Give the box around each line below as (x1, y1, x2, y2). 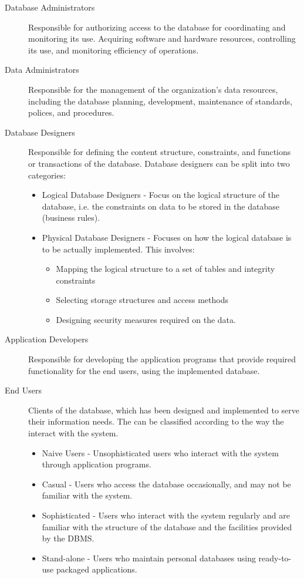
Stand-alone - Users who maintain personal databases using (42, 551, 256, 564)
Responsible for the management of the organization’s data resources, (28, 83, 278, 95)
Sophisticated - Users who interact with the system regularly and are (42, 509, 290, 521)
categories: (28, 169, 66, 181)
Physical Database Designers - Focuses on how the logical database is (42, 231, 292, 243)
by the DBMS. (42, 532, 94, 544)
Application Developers (5, 333, 89, 345)
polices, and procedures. (28, 106, 114, 119)
